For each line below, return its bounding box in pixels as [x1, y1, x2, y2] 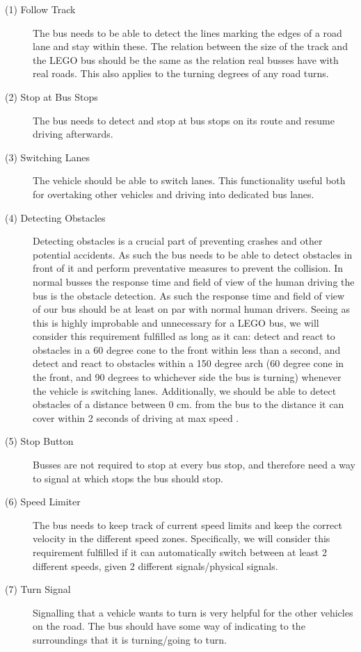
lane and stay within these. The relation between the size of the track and [33, 39, 348, 54]
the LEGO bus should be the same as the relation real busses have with [33, 52, 339, 67]
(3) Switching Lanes [5, 149, 90, 164]
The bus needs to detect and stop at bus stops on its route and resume [33, 113, 335, 127]
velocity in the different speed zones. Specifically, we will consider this [33, 531, 330, 546]
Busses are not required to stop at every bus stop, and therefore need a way [33, 457, 356, 472]
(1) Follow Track [5, 2, 76, 16]
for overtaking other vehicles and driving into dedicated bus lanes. [33, 186, 314, 201]
